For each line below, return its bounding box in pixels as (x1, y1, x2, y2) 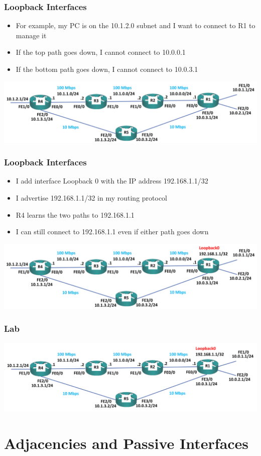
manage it (16, 30, 47, 40)
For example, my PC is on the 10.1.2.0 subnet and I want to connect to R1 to (16, 20, 255, 31)
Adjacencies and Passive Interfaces (4, 432, 249, 453)
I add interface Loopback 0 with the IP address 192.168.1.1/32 (16, 175, 208, 186)
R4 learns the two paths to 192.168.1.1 (16, 209, 135, 220)
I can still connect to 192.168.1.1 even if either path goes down (16, 226, 209, 237)
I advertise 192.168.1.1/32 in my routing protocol (16, 193, 168, 203)
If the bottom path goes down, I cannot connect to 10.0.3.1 (16, 64, 198, 74)
